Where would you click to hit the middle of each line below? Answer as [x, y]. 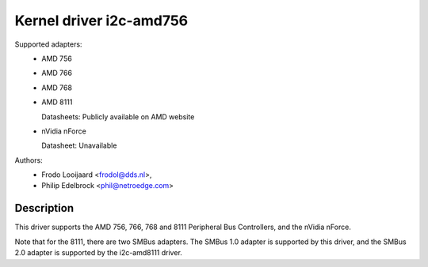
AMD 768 [57, 88]
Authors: [29, 160]
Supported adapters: [48, 44]
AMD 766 [57, 73]
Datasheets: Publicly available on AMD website [118, 117]
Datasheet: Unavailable [79, 145]
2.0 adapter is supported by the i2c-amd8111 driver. [98, 253]
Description [44, 208]
